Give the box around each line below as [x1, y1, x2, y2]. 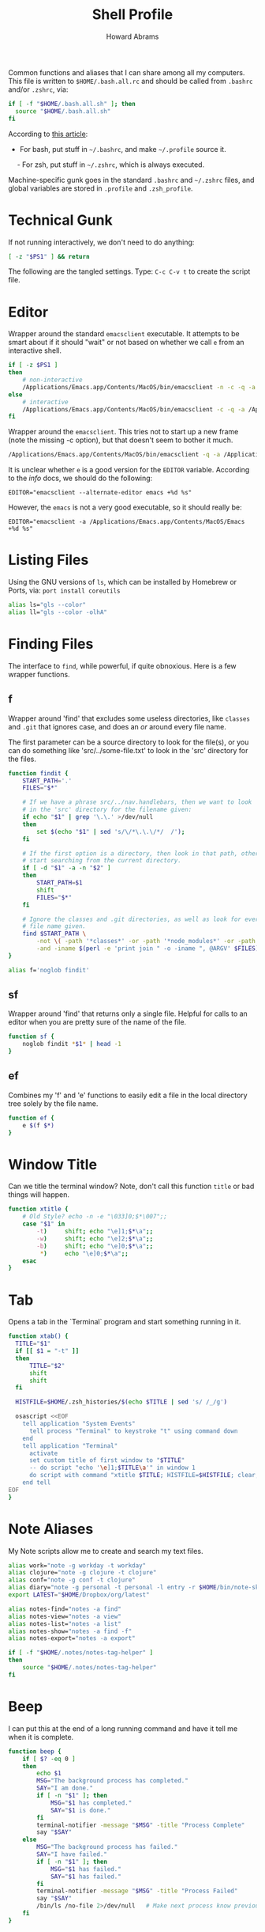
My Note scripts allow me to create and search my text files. [8, 1546, 203, 1555]
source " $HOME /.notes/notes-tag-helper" [22, 1664, 157, 1672]
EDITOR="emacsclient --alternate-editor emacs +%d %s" [8, 489, 192, 497]
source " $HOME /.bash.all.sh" [15, 107, 111, 116]
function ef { [8, 1114, 55, 1122]
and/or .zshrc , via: [8, 85, 69, 94]
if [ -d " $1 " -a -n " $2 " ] [22, 864, 111, 872]
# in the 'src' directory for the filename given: [22, 805, 192, 814]
